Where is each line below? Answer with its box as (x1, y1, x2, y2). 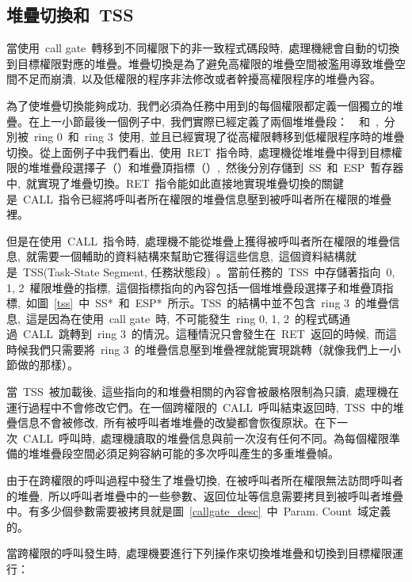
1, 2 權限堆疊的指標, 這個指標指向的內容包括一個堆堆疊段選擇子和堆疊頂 (6, 279, 383, 295)
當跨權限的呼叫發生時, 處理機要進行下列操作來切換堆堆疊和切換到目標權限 (6, 545, 392, 561)
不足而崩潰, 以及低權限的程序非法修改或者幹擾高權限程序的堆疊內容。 (17, 70, 381, 87)
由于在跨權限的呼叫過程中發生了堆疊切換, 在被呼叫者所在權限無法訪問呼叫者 (6, 472, 403, 489)
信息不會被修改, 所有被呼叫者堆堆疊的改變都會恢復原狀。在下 (17, 414, 337, 431)
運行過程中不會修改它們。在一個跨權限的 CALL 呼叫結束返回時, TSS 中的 (6, 398, 393, 415)
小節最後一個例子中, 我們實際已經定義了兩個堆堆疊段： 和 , (61, 112, 379, 129)
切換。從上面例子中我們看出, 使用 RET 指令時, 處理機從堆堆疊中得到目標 (6, 143, 391, 160)
